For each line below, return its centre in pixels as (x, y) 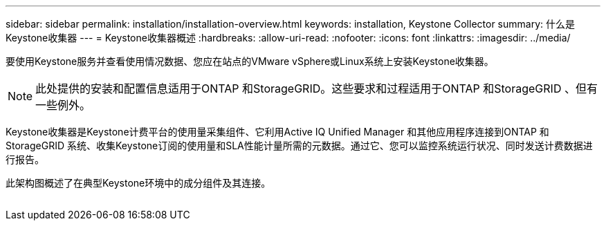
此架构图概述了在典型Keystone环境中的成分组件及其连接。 (138, 183)
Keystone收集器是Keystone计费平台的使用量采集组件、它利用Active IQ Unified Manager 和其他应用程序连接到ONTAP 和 (277, 132)
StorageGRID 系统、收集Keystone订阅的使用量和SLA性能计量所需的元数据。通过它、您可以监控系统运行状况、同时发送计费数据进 (299, 145)
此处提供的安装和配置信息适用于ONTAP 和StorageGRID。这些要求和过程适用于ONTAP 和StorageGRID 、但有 (316, 88)
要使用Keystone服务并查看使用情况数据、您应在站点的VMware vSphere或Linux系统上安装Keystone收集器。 (250, 61)
